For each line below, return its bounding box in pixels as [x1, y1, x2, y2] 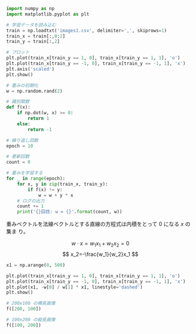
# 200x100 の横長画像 [6, 301, 56, 307]
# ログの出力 [17, 198, 45, 204]
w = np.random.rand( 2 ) [6, 88, 63, 94]
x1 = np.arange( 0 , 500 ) [6, 262, 66, 268]
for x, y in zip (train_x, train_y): [17, 181, 109, 187]
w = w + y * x [38, 192, 73, 198]
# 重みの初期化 [6, 82, 39, 88]
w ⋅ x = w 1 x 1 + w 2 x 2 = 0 [71, 240, 130, 248]
